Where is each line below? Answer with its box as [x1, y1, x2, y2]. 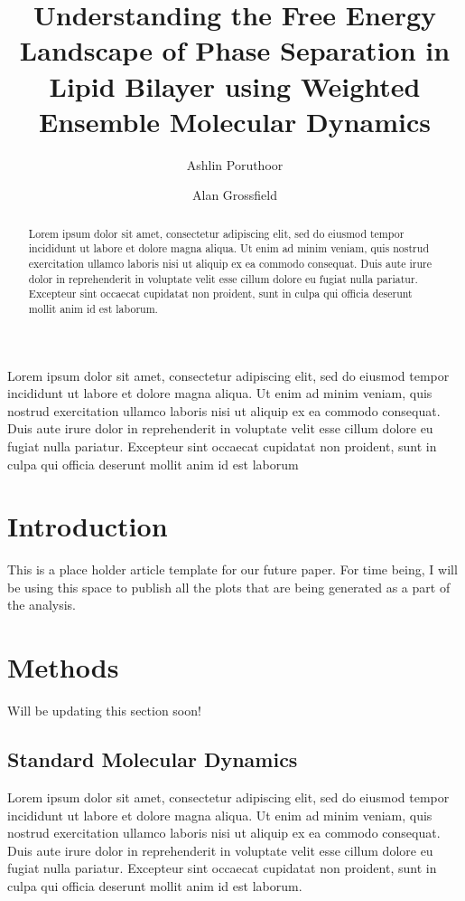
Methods [7, 649, 119, 686]
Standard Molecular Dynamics [7, 745, 298, 773]
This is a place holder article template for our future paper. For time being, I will [7, 560, 458, 579]
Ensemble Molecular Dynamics [39, 102, 431, 139]
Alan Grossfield [191, 185, 278, 204]
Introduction [7, 507, 168, 545]
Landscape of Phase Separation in [19, 32, 451, 69]
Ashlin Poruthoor [186, 155, 284, 174]
